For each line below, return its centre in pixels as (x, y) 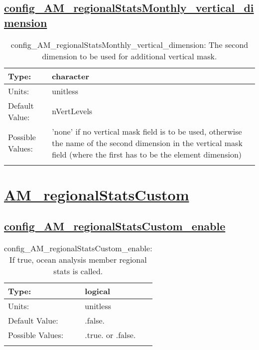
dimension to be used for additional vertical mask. (129, 56)
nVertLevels (72, 111)
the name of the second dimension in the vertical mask (147, 143)
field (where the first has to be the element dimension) (147, 154)
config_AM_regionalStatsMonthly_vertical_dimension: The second (129, 44)
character (71, 76)
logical (98, 291)
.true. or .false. (110, 335)
